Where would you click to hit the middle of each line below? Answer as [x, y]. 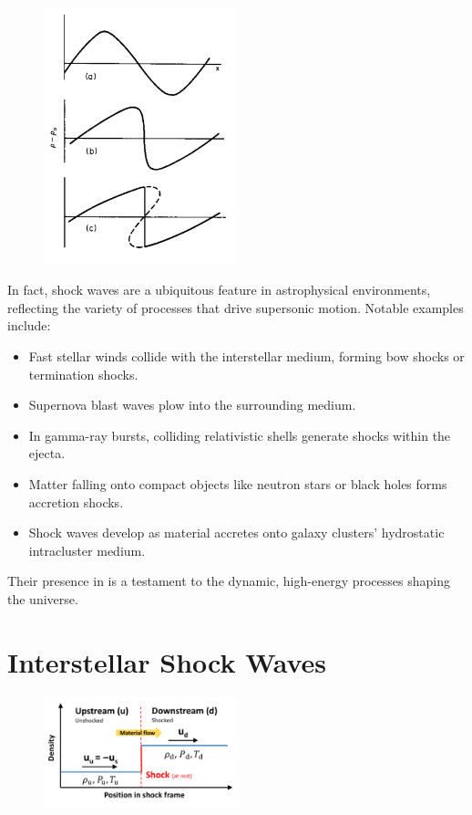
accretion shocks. [76, 502]
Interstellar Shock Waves [167, 661]
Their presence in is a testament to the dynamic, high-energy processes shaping [229, 581]
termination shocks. [83, 374]
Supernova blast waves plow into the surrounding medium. [192, 405]
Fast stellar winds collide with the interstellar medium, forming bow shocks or [246, 355]
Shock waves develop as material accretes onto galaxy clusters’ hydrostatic [236, 533]
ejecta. [47, 453]
